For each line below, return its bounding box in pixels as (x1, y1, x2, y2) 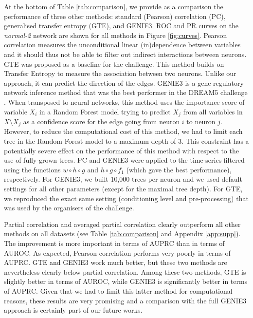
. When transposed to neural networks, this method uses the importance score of (4, 96, 245, 107)
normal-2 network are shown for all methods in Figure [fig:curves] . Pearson (4, 30, 227, 40)
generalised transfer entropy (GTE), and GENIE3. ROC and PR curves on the (4, 20, 239, 31)
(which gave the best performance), (126, 164, 232, 174)
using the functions (4, 164, 61, 174)
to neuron (186, 116, 216, 126)
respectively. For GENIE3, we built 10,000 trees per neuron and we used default (4, 174, 242, 184)
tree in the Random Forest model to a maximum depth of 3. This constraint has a (4, 136, 249, 146)
